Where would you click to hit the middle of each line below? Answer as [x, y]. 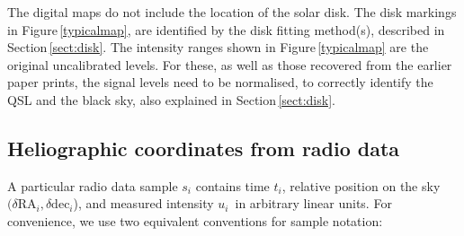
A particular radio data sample [93, 185]
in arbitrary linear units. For [313, 203]
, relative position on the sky [361, 185]
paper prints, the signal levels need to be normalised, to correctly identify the [220, 82]
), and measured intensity [143, 203]
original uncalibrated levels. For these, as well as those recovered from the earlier [230, 64]
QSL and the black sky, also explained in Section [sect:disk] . [171, 99]
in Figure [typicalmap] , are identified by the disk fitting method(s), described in [226, 29]
